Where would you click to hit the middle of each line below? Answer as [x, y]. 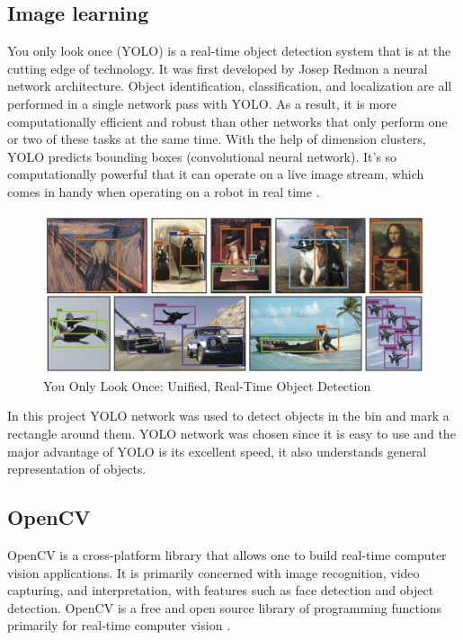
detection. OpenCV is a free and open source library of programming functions [225, 607]
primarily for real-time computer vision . [119, 625]
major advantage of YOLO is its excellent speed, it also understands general [217, 451]
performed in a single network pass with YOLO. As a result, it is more [202, 103]
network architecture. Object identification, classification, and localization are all [230, 86]
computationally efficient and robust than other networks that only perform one [227, 121]
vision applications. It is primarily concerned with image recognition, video [214, 572]
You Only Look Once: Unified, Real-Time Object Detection [207, 385]
